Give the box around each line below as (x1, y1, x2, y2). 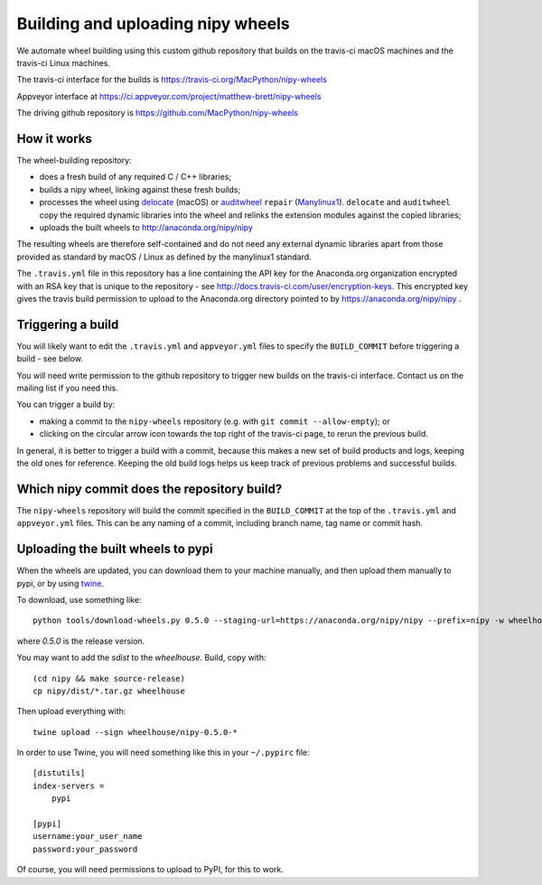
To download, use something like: (16, 594, 142, 605)
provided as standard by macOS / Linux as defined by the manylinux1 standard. (16, 251, 312, 262)
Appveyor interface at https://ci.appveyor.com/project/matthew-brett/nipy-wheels (16, 90, 322, 101)
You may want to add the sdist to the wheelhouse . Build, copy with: (16, 652, 266, 664)
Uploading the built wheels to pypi (16, 541, 213, 557)
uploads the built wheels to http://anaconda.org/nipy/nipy (39, 221, 253, 232)
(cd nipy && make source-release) (33, 673, 185, 683)
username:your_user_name (33, 832, 143, 842)
